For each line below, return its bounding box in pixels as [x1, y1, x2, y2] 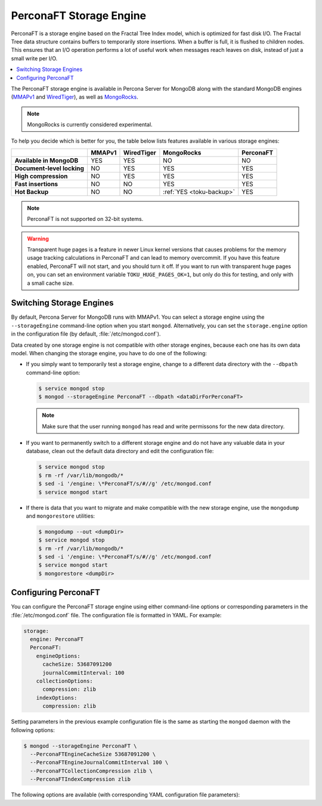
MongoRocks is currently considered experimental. [27, 121, 153, 128]
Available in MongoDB [14, 156, 79, 164]
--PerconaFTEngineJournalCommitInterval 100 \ [30, 759, 169, 766]
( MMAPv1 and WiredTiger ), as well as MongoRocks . [11, 93, 138, 101]
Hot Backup [14, 187, 49, 196]
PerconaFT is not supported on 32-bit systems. [27, 216, 144, 223]
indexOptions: [36, 694, 78, 701]
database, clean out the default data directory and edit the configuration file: [26, 448, 214, 455]
